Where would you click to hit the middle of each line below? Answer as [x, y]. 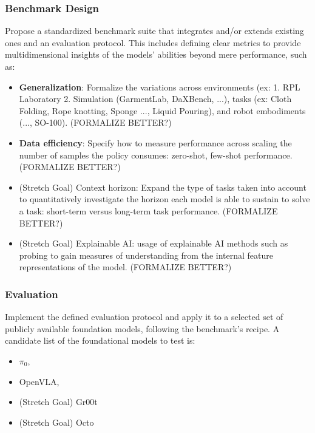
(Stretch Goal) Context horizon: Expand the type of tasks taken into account [163, 187]
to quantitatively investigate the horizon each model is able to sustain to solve [164, 199]
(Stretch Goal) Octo [56, 422]
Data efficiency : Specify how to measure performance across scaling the [155, 142]
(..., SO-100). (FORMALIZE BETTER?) [95, 122]
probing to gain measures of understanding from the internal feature [146, 255]
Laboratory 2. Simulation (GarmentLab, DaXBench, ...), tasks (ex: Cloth [155, 99]
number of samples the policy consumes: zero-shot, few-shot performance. [156, 155]
